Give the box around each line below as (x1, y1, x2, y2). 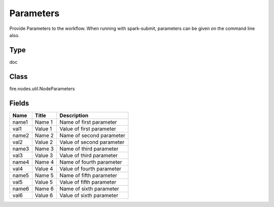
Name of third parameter (59, 145, 119, 152)
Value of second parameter (59, 139, 125, 146)
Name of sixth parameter (59, 185, 119, 192)
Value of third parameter (59, 152, 118, 159)
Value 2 (35, 139, 53, 146)
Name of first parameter (59, 118, 117, 125)
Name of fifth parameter (59, 171, 117, 179)
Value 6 (35, 192, 53, 199)
